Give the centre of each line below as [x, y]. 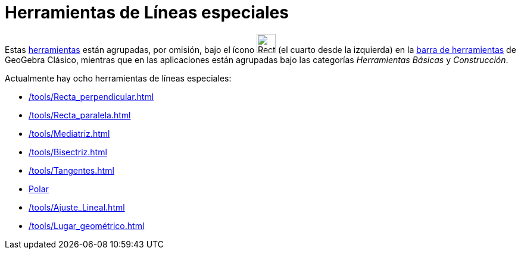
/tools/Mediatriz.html [69, 133]
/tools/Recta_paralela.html [80, 115]
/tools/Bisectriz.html [68, 152]
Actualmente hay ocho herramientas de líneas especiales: [118, 78]
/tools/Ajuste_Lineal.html [77, 207]
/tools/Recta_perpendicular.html [91, 96]
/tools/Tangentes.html [71, 170]
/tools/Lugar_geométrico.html [87, 225]
